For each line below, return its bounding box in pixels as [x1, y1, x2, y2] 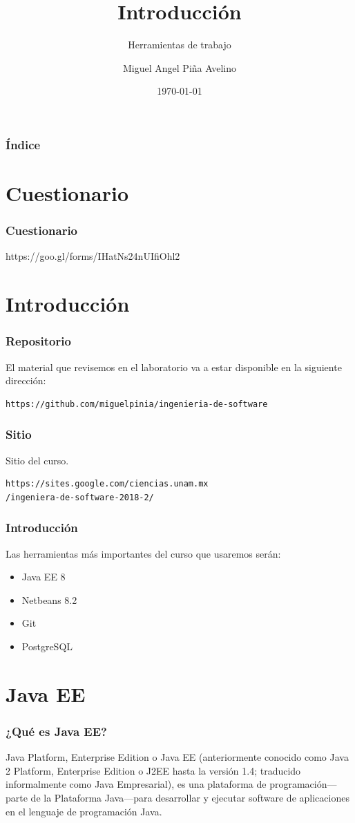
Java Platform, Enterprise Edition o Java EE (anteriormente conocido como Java [6, 750, 349, 764]
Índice [6, 135, 41, 153]
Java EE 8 [21, 569, 66, 584]
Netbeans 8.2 [21, 592, 77, 607]
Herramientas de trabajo [128, 37, 231, 52]
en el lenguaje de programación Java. [6, 804, 162, 818]
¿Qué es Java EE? [6, 722, 107, 739]
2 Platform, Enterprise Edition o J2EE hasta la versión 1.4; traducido [6, 763, 301, 777]
